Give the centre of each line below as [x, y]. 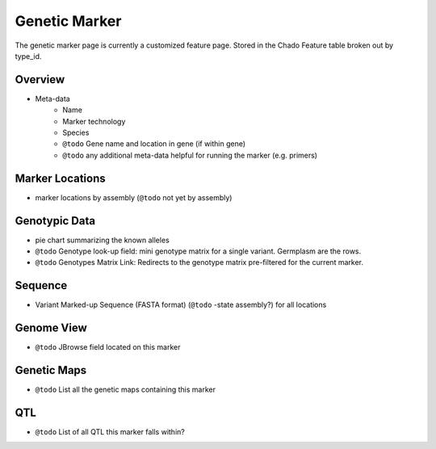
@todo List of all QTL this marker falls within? [110, 432]
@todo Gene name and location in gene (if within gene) [154, 144]
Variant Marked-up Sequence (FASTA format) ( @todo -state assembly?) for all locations [181, 305]
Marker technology [94, 121]
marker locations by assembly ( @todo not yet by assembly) [134, 197]
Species [76, 132]
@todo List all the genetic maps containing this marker [125, 390]
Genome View [51, 328]
